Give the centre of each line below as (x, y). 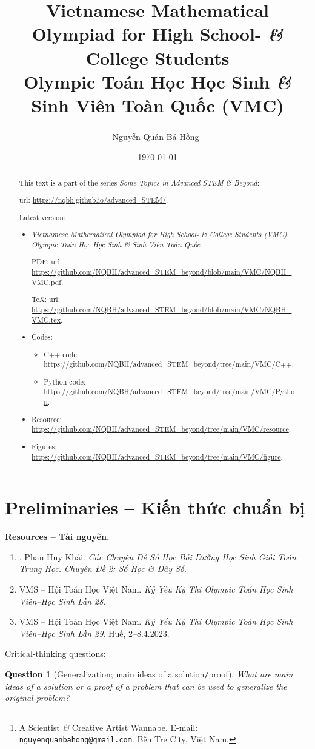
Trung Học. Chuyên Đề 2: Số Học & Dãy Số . (103, 569)
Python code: (65, 381)
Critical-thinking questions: (55, 653)
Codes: (42, 337)
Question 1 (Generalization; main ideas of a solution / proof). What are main (149, 673)
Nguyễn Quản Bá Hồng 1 (157, 135)
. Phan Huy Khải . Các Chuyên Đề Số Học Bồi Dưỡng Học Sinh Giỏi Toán (157, 556)
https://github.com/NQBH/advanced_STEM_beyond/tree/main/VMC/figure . (157, 456)
